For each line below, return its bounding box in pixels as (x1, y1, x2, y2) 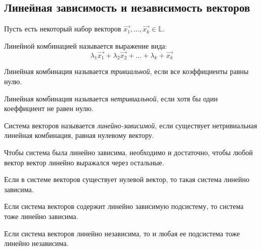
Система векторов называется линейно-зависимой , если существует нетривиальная (4, 120, 257, 130)
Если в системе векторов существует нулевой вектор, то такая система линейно (4, 174, 250, 185)
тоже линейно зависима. (4, 210, 79, 221)
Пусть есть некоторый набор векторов (4, 23, 121, 34)
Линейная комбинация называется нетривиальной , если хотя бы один (4, 93, 218, 103)
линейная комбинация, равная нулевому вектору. (4, 130, 154, 140)
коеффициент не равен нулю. (4, 103, 94, 114)
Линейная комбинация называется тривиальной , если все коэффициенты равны (4, 66, 249, 77)
